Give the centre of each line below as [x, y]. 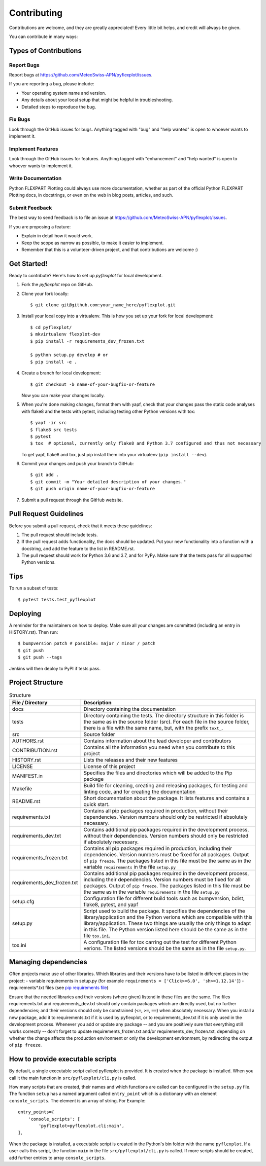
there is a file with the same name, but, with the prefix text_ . [153, 728]
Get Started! [28, 264]
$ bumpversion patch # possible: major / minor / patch [87, 643]
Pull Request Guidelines [46, 514]
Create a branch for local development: [61, 373]
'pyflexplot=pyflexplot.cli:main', [82, 1126]
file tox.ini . [97, 936]
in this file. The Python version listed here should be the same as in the [166, 929]
